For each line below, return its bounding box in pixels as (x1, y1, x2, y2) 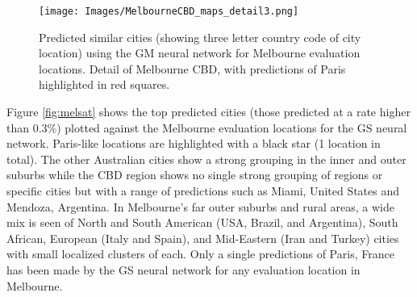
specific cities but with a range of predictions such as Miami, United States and (6, 182, 400, 199)
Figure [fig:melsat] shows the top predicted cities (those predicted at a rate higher (6, 103, 411, 120)
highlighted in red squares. (39, 76, 170, 93)
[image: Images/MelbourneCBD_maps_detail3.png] (39, 6, 299, 17)
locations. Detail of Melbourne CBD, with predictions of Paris (39, 60, 346, 77)
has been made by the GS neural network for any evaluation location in (6, 261, 361, 278)
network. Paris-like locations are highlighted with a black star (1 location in (6, 135, 381, 152)
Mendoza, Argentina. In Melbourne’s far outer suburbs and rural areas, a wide (6, 198, 394, 215)
